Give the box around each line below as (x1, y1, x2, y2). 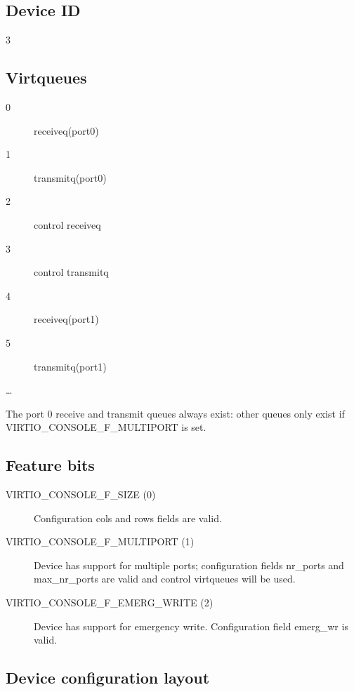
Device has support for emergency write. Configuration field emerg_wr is (34, 618, 348, 633)
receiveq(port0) (34, 123, 99, 138)
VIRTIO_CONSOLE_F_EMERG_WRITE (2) (6, 595, 214, 610)
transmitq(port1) (34, 359, 107, 373)
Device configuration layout (6, 667, 210, 688)
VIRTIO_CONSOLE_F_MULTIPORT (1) (6, 534, 195, 549)
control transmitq (34, 265, 109, 279)
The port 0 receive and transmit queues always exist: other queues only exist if (6, 406, 345, 420)
